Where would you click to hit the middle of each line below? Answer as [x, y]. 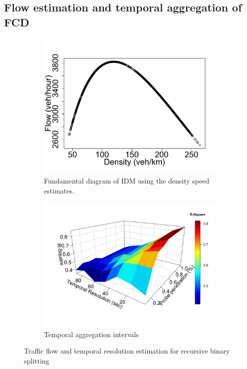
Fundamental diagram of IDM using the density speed [127, 180]
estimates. [59, 190]
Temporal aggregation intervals [91, 334]
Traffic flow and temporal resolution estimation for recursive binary [127, 351]
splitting [37, 360]
